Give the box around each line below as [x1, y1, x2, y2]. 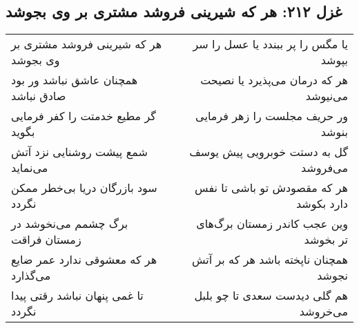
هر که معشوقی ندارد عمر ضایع [11, 251, 157, 268]
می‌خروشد [299, 303, 348, 320]
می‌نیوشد [305, 88, 348, 104]
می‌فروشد [301, 160, 348, 176]
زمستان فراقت [11, 231, 81, 248]
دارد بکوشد [295, 195, 348, 212]
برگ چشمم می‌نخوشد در [11, 215, 128, 232]
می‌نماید [11, 160, 48, 176]
